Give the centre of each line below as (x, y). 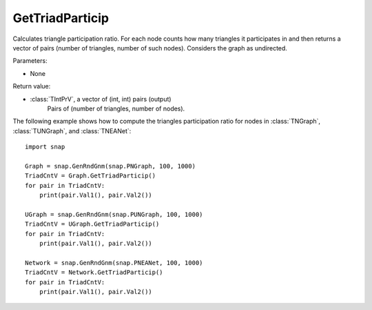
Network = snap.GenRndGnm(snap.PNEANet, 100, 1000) (114, 263)
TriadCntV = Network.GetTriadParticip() (94, 272)
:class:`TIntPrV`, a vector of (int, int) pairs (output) (101, 99)
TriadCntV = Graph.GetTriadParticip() (91, 176)
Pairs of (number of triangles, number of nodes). (116, 108)
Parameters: (30, 61)
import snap (45, 147)
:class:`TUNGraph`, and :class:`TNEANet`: (72, 130)
